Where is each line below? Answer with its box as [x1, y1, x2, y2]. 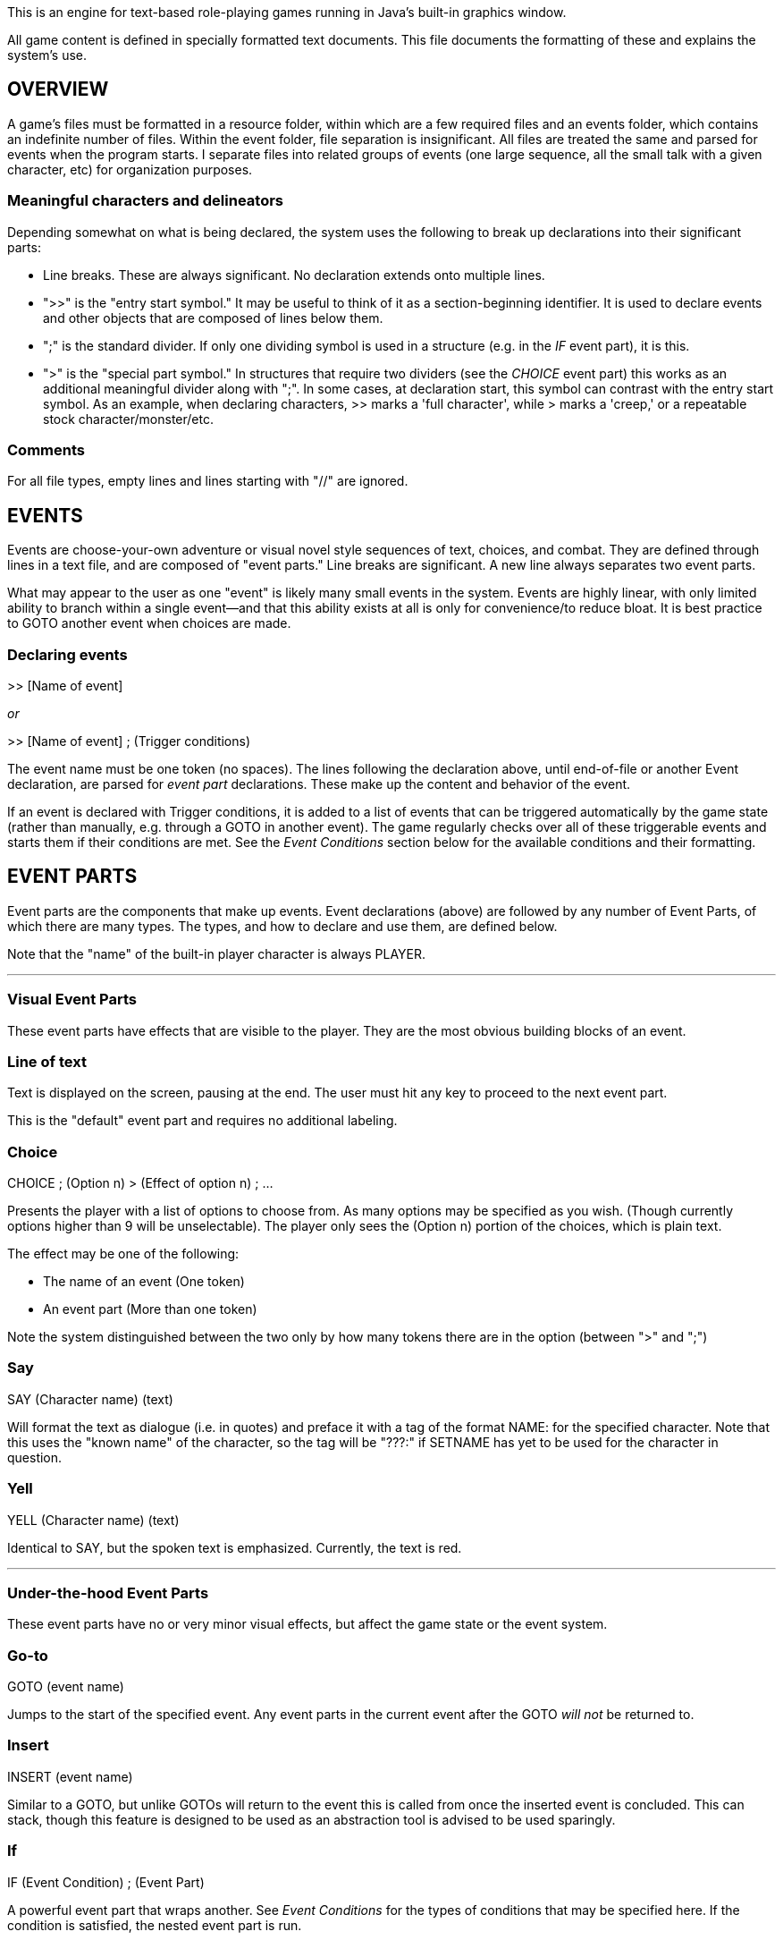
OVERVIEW [7, 78, 109, 101]
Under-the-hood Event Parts [7, 1583, 209, 1602]
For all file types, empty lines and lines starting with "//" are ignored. [7, 473, 408, 489]
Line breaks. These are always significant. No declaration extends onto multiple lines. [43, 267, 545, 283]
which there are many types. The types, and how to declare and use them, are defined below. [7, 918, 558, 934]
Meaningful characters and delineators [7, 191, 283, 210]
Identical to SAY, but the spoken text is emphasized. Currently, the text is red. [7, 1539, 462, 1555]
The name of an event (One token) [43, 1274, 245, 1290]
